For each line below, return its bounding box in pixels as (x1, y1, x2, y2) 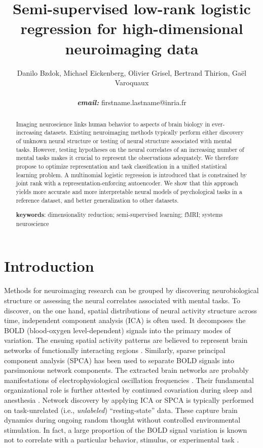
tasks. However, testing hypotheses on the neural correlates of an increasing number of (16, 145, 244, 153)
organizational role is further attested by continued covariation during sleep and (4, 385, 252, 395)
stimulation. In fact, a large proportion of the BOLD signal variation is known (4, 424, 247, 435)
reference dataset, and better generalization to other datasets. (16, 196, 179, 204)
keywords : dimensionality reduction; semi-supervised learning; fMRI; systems (16, 210, 223, 219)
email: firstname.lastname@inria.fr (77, 97, 186, 108)
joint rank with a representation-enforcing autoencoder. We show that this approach (16, 179, 238, 187)
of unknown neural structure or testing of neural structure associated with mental (16, 136, 232, 145)
